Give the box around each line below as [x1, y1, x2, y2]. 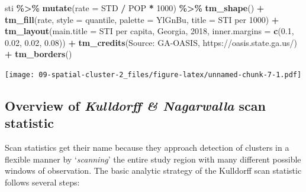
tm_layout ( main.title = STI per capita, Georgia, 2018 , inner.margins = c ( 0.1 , [5, 25, 294, 37]
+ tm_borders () [5, 48, 72, 60]
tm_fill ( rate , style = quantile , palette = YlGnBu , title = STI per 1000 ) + [5, 13, 279, 25]
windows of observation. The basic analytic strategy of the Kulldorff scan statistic [5, 164, 302, 177]
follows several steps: [5, 176, 80, 188]
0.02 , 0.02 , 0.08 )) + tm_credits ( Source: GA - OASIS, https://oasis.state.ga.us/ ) [5, 36, 297, 48]
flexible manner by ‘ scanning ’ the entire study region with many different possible [5, 153, 301, 165]
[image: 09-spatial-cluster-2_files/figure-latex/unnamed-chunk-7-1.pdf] [5, 70, 302, 79]
